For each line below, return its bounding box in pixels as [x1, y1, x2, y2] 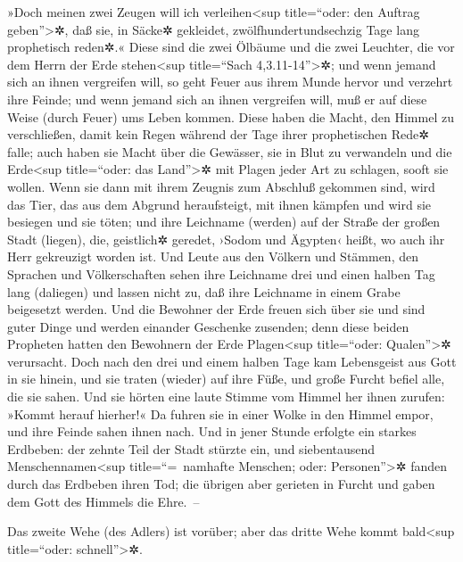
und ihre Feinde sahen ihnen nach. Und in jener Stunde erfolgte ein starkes [7, 422, 417, 441]
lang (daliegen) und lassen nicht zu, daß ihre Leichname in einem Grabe [7, 282, 401, 301]
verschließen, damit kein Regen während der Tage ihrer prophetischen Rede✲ [7, 125, 429, 144]
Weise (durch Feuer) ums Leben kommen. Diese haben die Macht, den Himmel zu [7, 107, 454, 126]
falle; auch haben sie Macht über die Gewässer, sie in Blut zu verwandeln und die [7, 142, 452, 161]
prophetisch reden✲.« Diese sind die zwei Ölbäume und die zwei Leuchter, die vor [7, 37, 455, 56]
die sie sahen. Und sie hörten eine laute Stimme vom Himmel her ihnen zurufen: [7, 387, 445, 406]
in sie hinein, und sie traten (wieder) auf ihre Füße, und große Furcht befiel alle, [7, 369, 445, 388]
